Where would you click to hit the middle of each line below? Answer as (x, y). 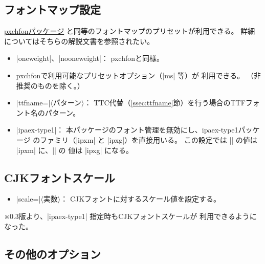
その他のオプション (52, 254)
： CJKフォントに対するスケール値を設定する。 (141, 199)
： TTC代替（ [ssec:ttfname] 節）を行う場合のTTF (165, 103)
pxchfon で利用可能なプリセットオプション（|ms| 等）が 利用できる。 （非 (138, 75)
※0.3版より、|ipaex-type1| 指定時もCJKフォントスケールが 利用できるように (130, 216)
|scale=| (28, 199)
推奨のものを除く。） (50, 85)
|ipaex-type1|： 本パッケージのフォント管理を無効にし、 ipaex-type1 (127, 130)
